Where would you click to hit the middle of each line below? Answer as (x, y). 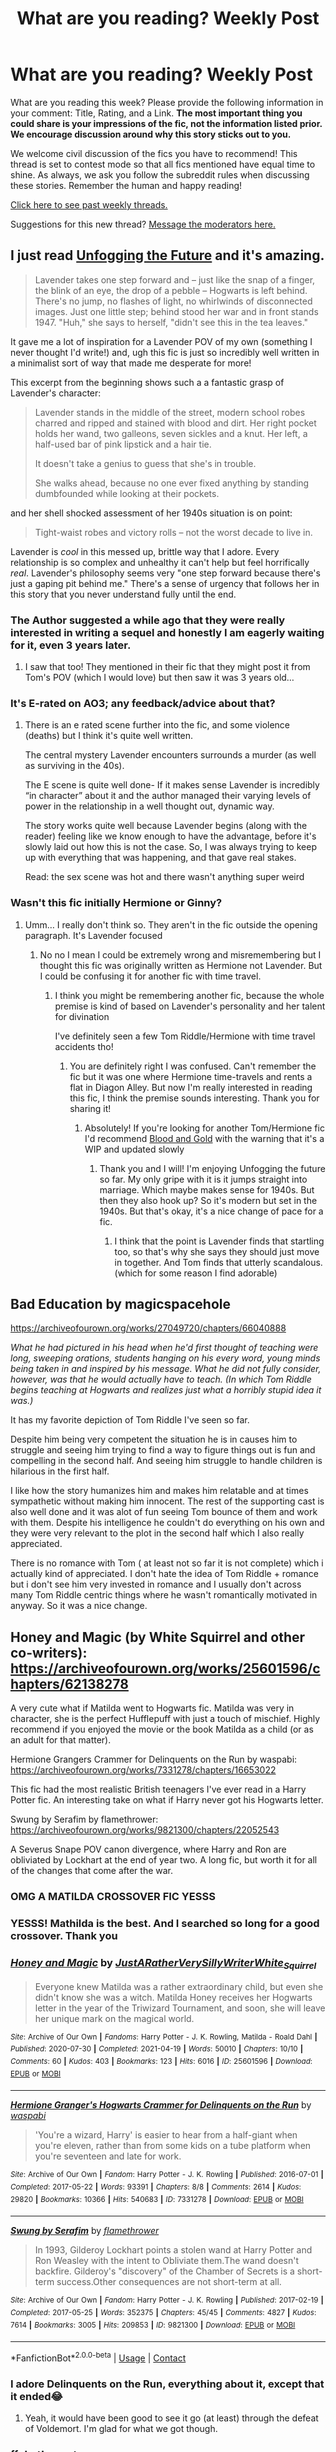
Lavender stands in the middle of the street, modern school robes (170, 412)
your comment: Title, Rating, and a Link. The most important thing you (156, 113)
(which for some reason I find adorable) (196, 1273)
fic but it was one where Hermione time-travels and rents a (191, 1076)
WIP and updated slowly (134, 1149)
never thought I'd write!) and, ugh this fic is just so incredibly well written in (165, 352)
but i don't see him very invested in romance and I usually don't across (156, 1584)
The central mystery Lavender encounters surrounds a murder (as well (170, 755)
